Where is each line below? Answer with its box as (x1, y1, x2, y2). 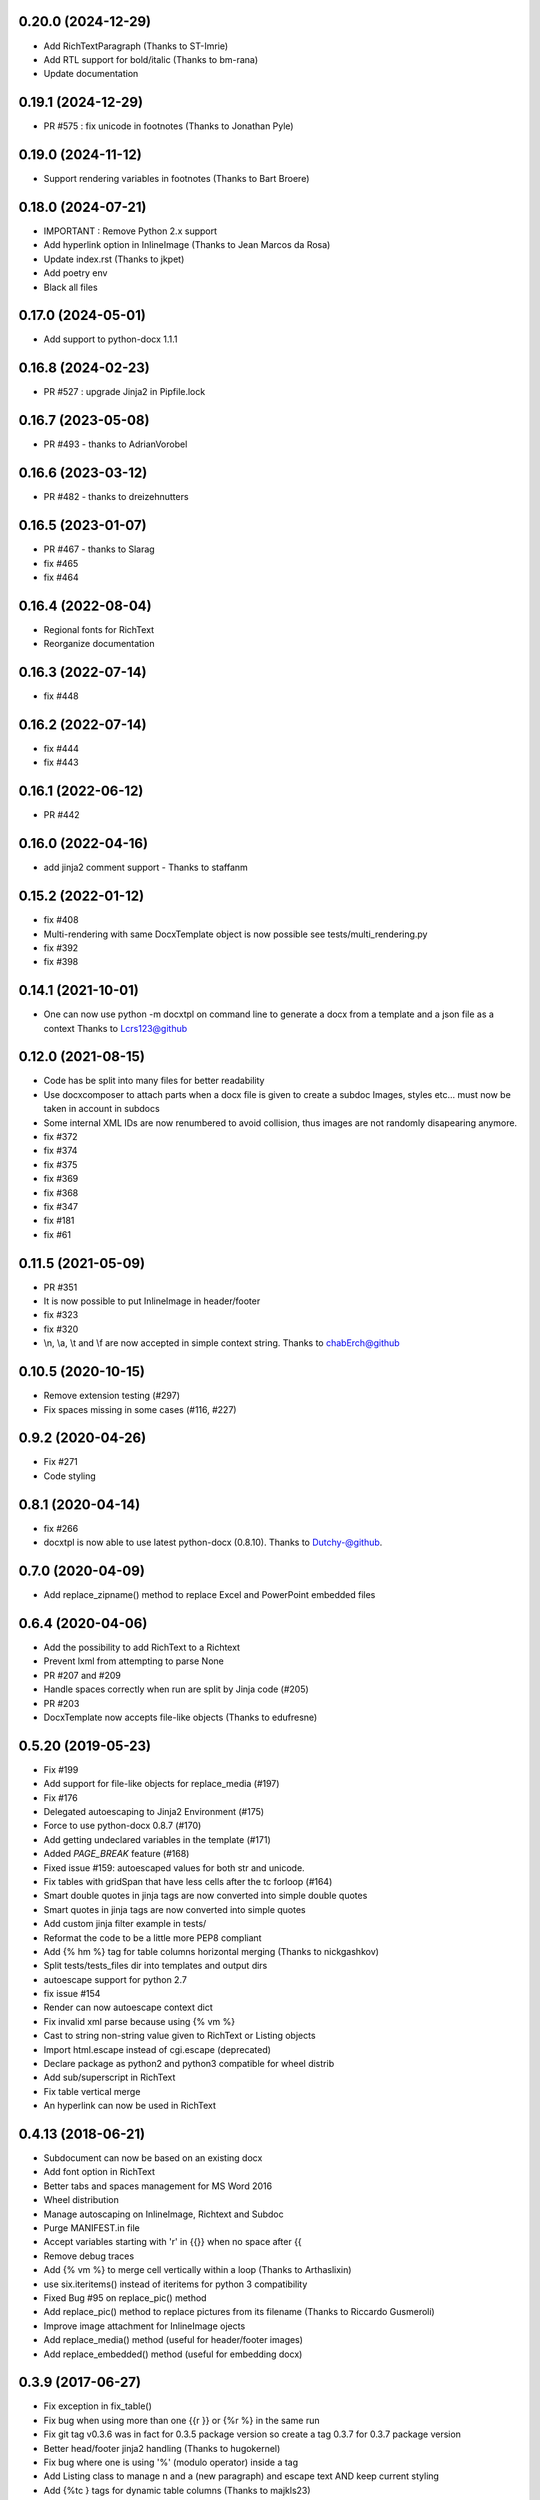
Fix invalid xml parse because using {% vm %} (43, 2015, 235, 2027)
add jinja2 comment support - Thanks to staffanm (43, 861, 249, 874)
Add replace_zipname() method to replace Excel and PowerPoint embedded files (43, 1589, 376, 1601)
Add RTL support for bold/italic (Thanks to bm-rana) (43, 53, 259, 65)
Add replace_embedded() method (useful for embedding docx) (43, 2348, 303, 2360)
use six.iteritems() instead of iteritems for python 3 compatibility (43, 2278, 308, 2290)
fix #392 (43, 941, 79, 954)
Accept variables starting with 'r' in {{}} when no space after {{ (43, 2236, 302, 2248)
